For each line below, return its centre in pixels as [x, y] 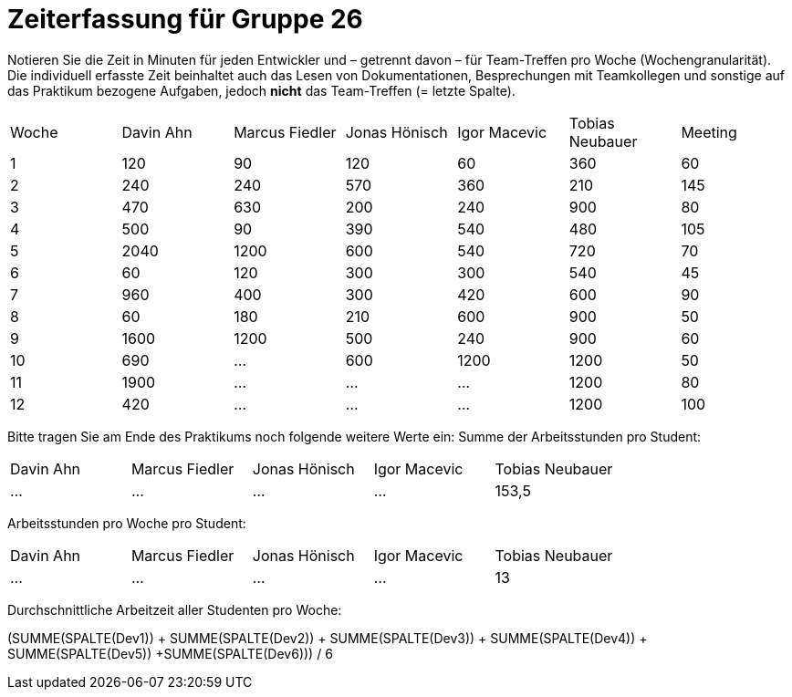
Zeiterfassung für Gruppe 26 [185, 19]
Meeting [709, 132]
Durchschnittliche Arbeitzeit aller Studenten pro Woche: [175, 609]
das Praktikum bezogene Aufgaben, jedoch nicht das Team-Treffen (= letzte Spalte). [261, 90]
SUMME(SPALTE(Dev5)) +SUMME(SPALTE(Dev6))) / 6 [170, 653]
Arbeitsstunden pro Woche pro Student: [127, 523]
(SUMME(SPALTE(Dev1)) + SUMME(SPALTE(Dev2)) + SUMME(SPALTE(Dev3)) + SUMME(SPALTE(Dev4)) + [328, 638]
